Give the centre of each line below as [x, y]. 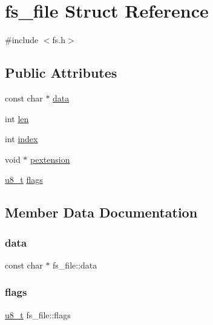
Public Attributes [61, 73]
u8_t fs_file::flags [38, 314]
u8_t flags [24, 180]
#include [22, 40]
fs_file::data [75, 265]
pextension [50, 159]
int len [17, 118]
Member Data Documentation [101, 212]
